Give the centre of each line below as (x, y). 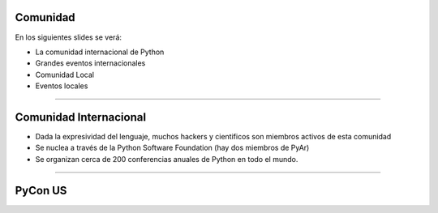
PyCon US (41, 190)
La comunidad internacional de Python (100, 52)
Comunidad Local (65, 75)
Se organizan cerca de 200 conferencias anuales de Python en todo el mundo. (167, 159)
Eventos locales (62, 86)
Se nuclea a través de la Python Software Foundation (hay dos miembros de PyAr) (172, 148)
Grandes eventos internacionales (90, 63)
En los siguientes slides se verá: (68, 37)
